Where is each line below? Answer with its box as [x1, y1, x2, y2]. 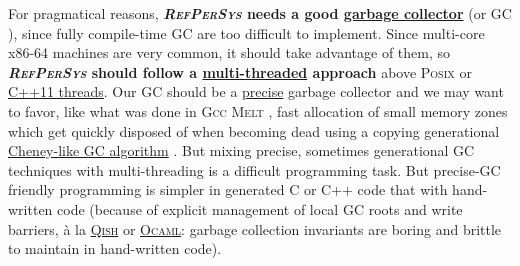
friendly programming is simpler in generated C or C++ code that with [8, 179, 448, 200]
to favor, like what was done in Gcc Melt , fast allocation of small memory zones [8, 100, 508, 121]
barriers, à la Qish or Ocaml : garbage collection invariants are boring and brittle [8, 218, 502, 239]
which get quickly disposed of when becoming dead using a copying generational [8, 120, 500, 141]
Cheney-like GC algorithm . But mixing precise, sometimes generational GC [8, 140, 475, 161]
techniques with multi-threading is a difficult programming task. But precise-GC [8, 159, 501, 180]
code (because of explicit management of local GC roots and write [57, 198, 463, 219]
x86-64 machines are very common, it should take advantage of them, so [8, 42, 451, 63]
